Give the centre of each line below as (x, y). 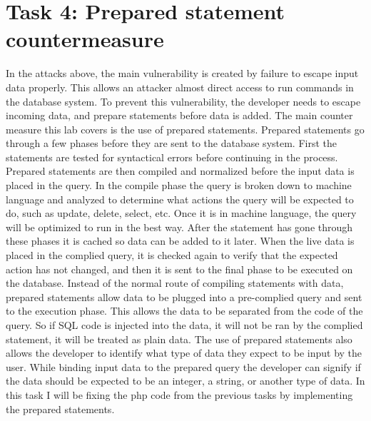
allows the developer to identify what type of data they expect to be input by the (184, 353)
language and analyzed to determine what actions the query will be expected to (180, 199)
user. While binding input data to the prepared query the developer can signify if (183, 366)
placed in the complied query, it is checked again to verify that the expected (172, 255)
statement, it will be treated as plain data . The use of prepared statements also (179, 339)
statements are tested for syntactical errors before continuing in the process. (172, 157)
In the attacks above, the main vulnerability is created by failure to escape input (182, 73)
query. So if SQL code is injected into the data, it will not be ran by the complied (184, 325)
